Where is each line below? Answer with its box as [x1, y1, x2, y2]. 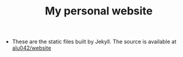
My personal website [44, 4, 153, 18]
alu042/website [12, 44, 52, 52]
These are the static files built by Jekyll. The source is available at [12, 38, 177, 46]
